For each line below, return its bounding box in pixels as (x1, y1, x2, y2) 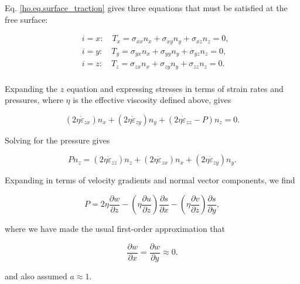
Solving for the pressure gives (5, 134, 110, 146)
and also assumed (5, 269, 67, 282)
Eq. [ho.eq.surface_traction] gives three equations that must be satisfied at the (5, 2, 288, 13)
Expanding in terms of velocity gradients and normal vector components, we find (5, 174, 295, 186)
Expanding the (5, 82, 58, 94)
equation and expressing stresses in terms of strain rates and (66, 82, 284, 94)
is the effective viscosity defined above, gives (73, 94, 231, 106)
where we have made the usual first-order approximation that (5, 223, 226, 235)
